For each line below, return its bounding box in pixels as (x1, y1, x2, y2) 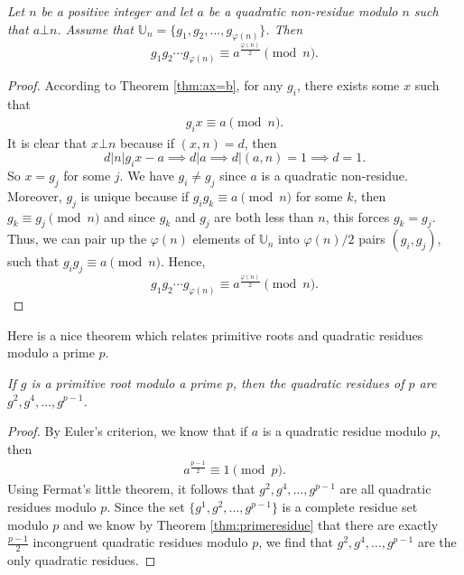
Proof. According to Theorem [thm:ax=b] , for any (7, 76, 283, 95)
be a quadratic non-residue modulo (209, 2, 398, 20)
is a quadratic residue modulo (262, 422, 427, 441)
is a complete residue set (282, 497, 418, 516)
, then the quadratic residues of (232, 373, 404, 392)
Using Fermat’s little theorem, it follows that (7, 479, 255, 498)
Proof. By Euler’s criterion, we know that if (7, 422, 248, 441)
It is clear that (7, 133, 88, 152)
